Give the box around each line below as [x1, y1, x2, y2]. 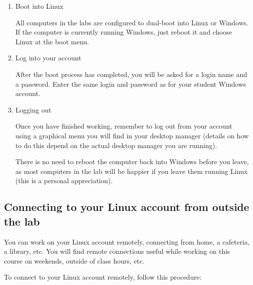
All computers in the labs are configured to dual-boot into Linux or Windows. [15, 17, 249, 27]
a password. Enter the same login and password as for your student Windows [15, 78, 246, 89]
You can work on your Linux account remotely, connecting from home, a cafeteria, [4, 236, 250, 247]
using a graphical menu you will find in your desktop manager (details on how [15, 130, 249, 140]
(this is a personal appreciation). [15, 175, 113, 186]
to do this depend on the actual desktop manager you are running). [15, 140, 217, 150]
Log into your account [15, 53, 81, 63]
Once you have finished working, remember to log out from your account [15, 121, 233, 131]
